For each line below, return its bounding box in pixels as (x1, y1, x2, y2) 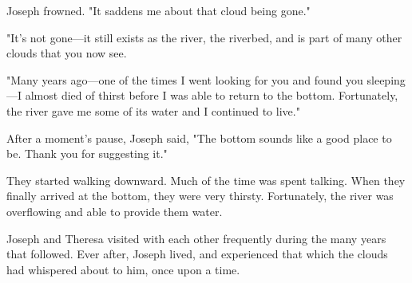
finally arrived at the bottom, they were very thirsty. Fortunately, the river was (6, 187, 394, 204)
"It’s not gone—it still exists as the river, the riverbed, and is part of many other (6, 29, 402, 45)
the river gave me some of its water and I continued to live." (6, 102, 300, 119)
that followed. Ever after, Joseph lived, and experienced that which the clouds (6, 246, 388, 262)
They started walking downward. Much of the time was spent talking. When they (6, 171, 406, 188)
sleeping (366, 71, 406, 88)
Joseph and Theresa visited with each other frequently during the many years (6, 230, 386, 246)
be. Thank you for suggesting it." (6, 145, 168, 162)
